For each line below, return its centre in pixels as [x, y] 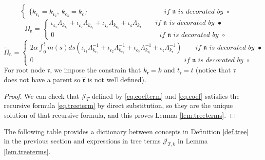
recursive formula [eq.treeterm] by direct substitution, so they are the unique [118, 105]
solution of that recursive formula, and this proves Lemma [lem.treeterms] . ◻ [120, 115]
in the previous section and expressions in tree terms [82, 141]
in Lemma [193, 141]
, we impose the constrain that [95, 70]
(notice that [213, 70]
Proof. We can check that [42, 96]
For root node [25, 70]
